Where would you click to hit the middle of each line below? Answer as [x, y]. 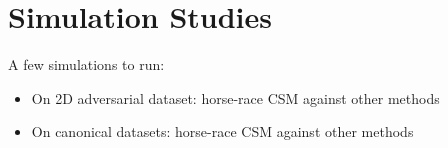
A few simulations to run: [86, 64]
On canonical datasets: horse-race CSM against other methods [222, 131]
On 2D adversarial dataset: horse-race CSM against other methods [235, 97]
